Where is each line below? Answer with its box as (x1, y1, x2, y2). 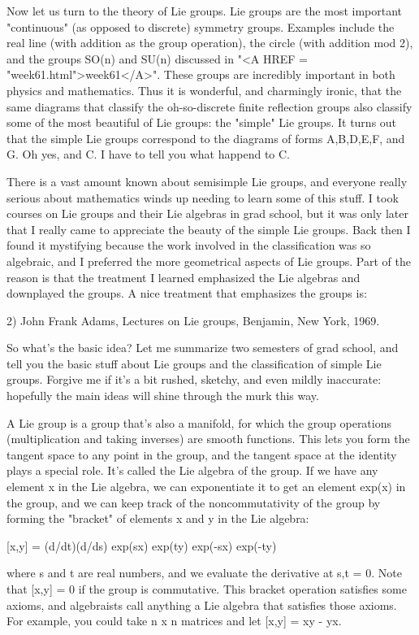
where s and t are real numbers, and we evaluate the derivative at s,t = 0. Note (6, 564, 402, 581)
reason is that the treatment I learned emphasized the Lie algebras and (6, 268, 361, 285)
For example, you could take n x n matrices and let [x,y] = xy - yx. (6, 612, 342, 629)
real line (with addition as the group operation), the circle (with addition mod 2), (6, 34, 413, 51)
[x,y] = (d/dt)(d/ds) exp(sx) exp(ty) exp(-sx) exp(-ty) (6, 537, 277, 554)
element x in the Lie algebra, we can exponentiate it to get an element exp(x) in (6, 478, 406, 495)
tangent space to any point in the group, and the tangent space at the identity (6, 446, 397, 463)
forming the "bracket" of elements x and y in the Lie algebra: (6, 510, 309, 527)
